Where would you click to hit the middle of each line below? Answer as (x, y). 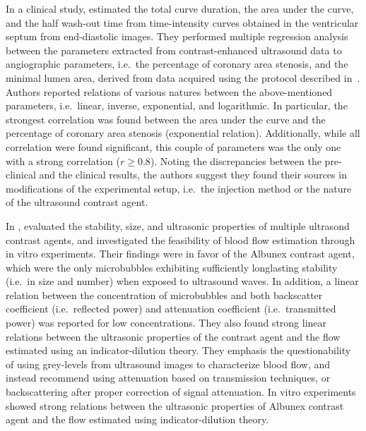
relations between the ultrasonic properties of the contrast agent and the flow (173, 336)
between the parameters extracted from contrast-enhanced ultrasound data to (174, 50)
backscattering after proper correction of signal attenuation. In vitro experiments (181, 392)
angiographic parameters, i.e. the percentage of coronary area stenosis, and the (177, 64)
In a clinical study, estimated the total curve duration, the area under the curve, (180, 8)
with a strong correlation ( (63, 160)
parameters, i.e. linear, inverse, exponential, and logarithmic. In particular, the (177, 105)
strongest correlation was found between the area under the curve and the (166, 119)
